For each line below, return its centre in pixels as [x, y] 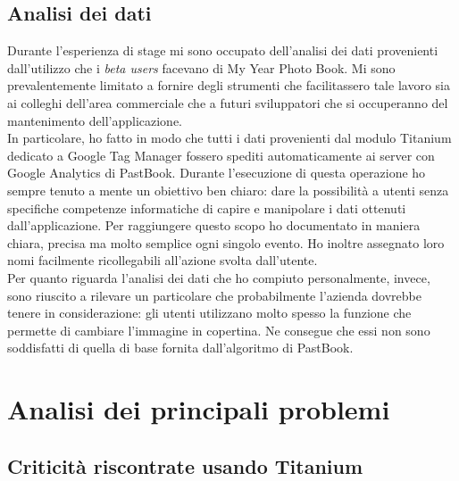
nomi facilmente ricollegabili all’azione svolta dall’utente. [163, 260]
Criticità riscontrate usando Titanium [185, 465]
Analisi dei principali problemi [199, 409]
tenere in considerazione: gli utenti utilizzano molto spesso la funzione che [209, 313]
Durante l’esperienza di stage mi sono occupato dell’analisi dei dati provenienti [223, 50]
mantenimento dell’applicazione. [95, 120]
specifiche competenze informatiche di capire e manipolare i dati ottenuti [207, 207]
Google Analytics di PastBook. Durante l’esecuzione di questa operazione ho [217, 173]
